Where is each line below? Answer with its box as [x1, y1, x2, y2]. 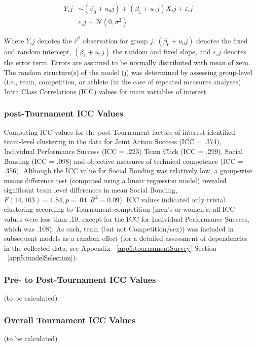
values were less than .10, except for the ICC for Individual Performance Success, [4, 214, 249, 224]
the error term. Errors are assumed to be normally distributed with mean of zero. [4, 57, 251, 68]
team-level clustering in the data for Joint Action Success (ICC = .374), [4, 136, 221, 147]
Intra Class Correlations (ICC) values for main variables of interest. [4, 86, 208, 96]
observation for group [83, 36, 148, 46]
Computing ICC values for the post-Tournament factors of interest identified [4, 126, 235, 137]
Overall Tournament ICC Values [4, 313, 136, 326]
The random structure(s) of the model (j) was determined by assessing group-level [4, 67, 253, 77]
